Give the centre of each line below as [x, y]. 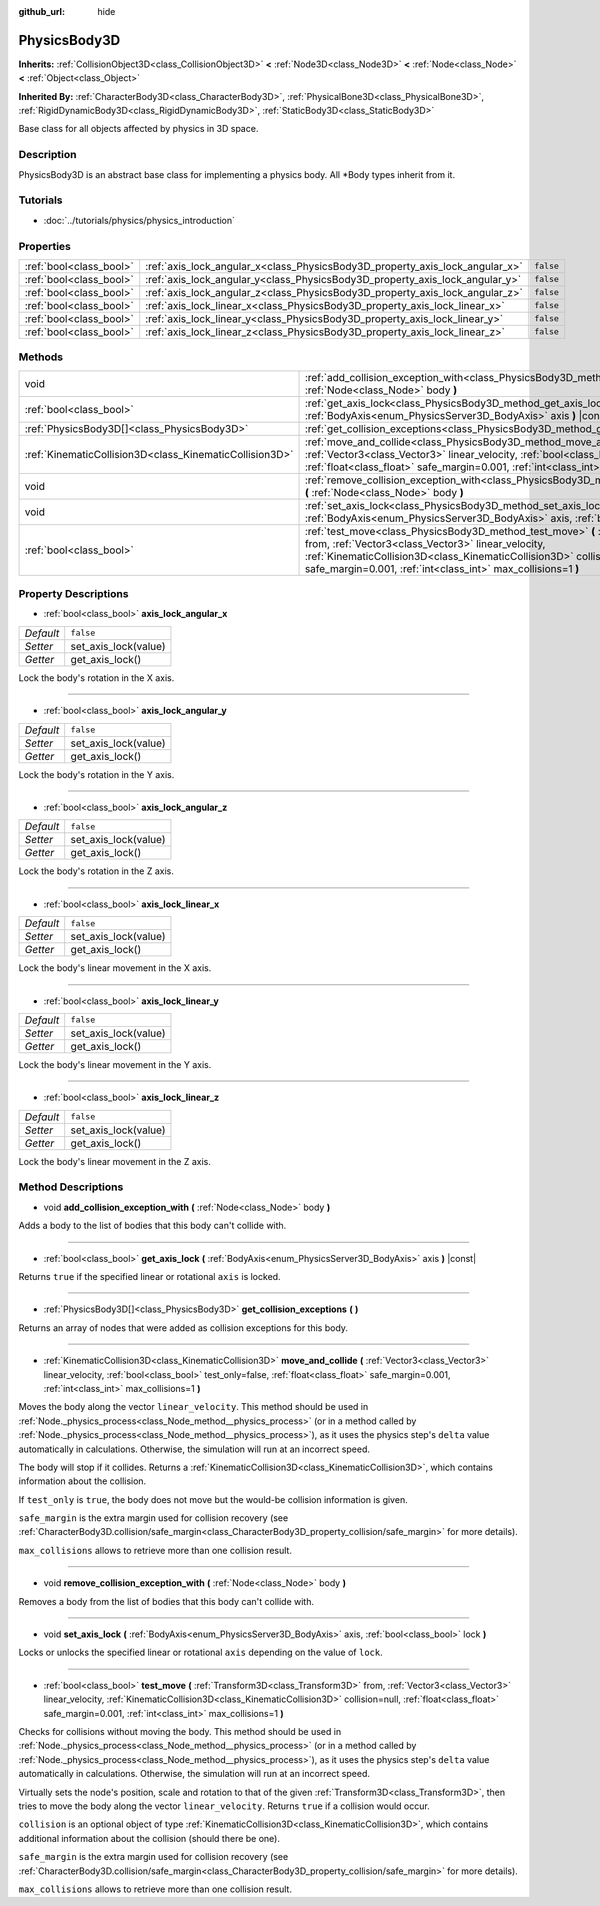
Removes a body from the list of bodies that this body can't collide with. [166, 1601]
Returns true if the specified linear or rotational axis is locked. [149, 1276]
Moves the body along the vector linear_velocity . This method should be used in [193, 1407]
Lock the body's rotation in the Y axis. [96, 774]
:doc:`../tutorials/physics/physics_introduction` [139, 220]
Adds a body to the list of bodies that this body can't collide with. [152, 1226]
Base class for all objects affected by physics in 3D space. [138, 129]
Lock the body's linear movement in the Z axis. [115, 1161]
